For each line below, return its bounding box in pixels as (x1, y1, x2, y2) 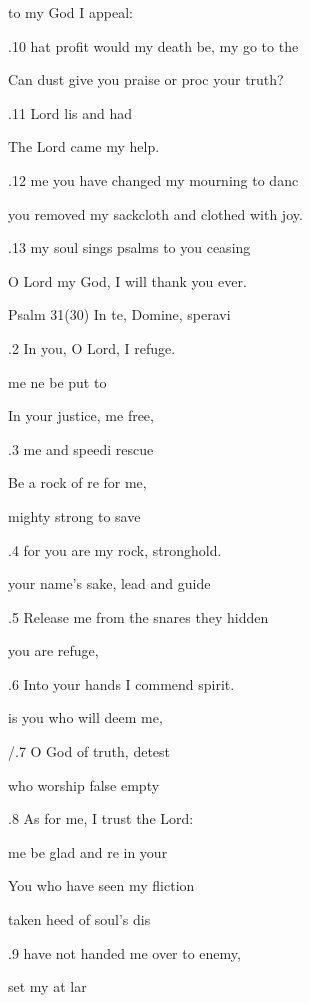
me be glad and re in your (8, 841, 168, 862)
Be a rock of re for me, (8, 472, 147, 493)
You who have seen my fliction (8, 875, 195, 896)
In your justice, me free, (8, 405, 154, 426)
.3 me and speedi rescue (8, 438, 154, 459)
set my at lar (8, 976, 87, 997)
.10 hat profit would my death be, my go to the (8, 35, 299, 56)
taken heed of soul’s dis (8, 909, 151, 930)
